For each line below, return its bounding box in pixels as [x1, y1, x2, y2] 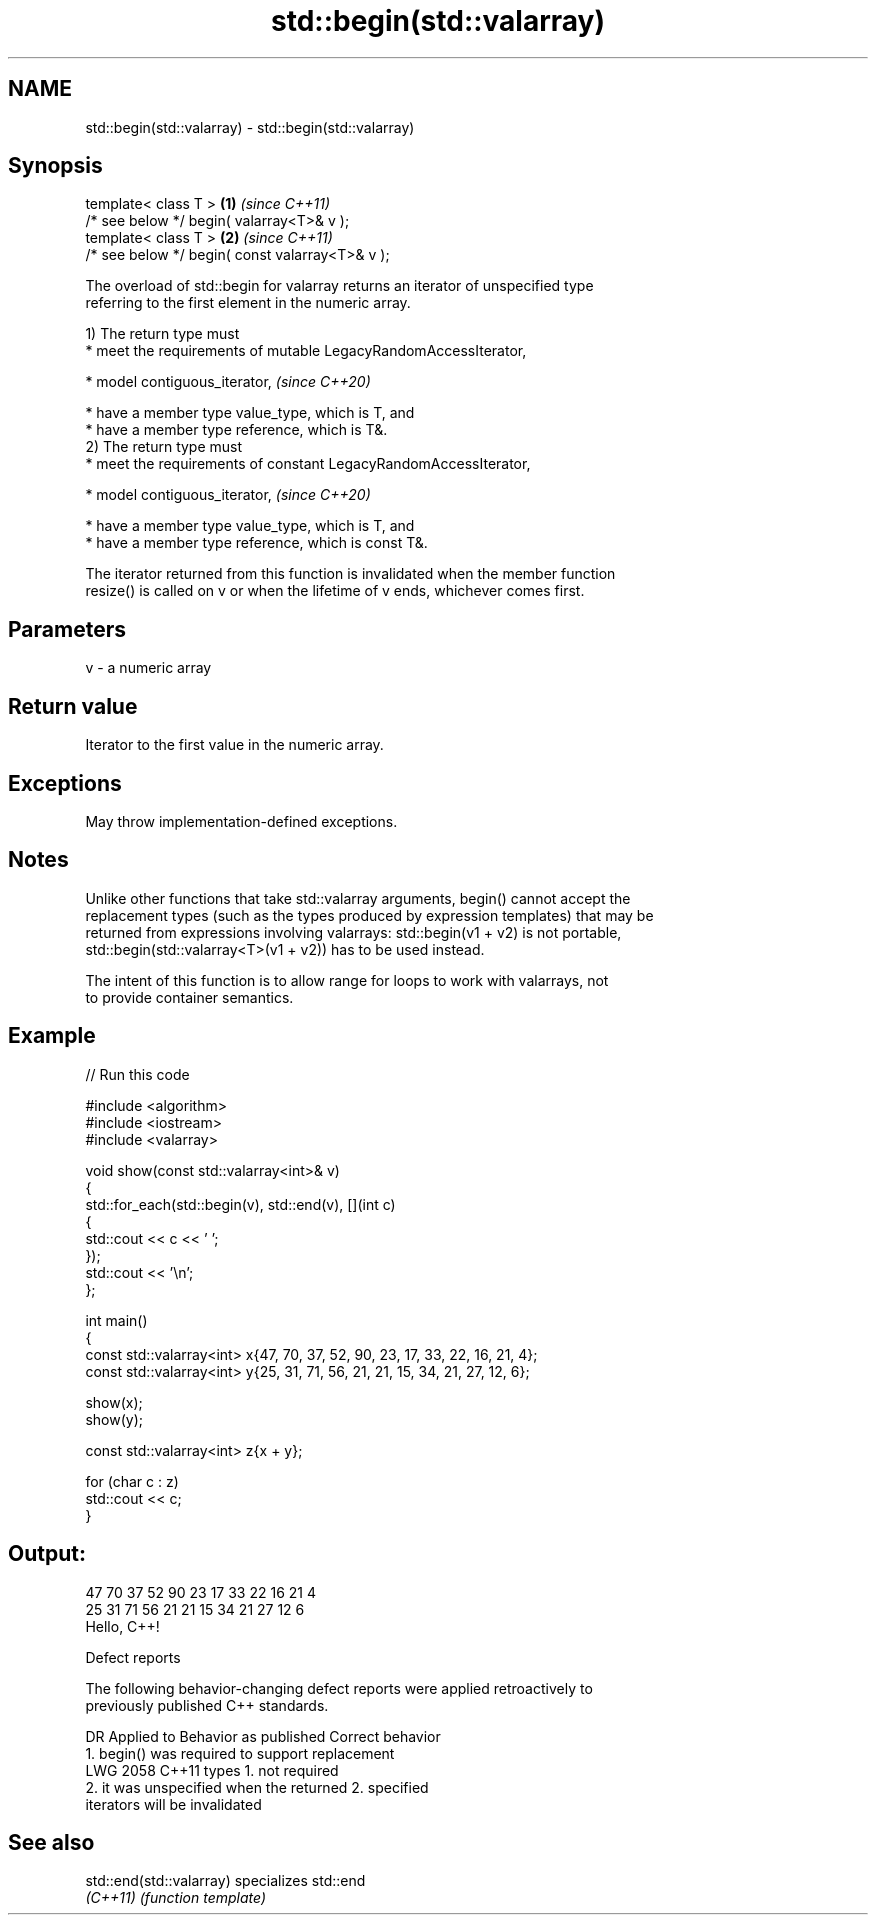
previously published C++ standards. [85, 1696, 329, 1714]
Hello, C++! [85, 1617, 160, 1635]
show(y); [85, 1410, 143, 1428]
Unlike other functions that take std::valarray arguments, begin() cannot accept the [85, 889, 631, 907]
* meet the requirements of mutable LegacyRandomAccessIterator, [85, 342, 527, 360]
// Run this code [85, 1065, 190, 1083]
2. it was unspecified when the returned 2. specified [85, 1778, 429, 1796]
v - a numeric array [85, 659, 212, 677]
